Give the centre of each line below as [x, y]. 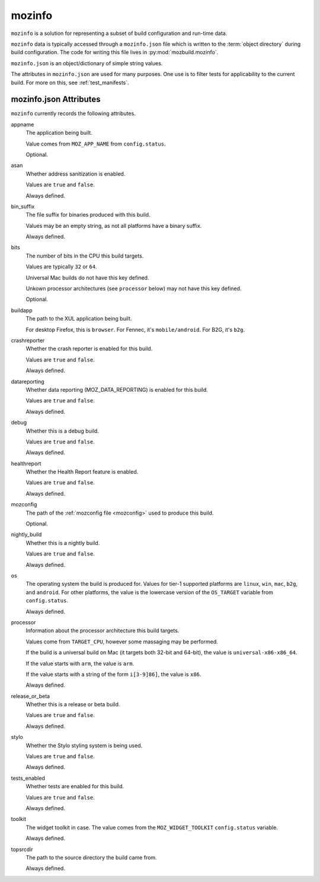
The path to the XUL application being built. [79, 319]
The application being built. [59, 133]
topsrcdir [22, 849]
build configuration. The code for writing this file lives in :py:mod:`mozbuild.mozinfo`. [115, 52]
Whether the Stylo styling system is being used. [84, 745]
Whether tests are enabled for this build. [75, 786]
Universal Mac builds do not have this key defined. [87, 277]
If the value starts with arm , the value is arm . [80, 663]
